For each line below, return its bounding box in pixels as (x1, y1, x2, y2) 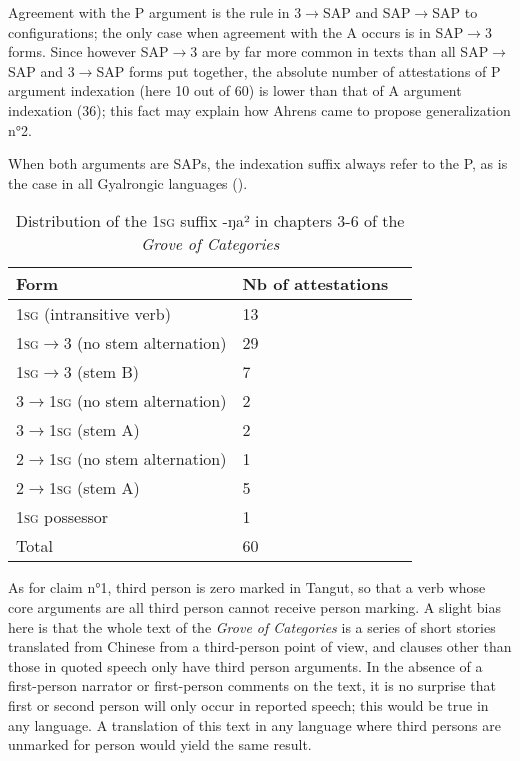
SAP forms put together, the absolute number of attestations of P (96, 60, 501, 81)
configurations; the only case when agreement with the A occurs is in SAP (8, 21, 464, 42)
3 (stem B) (63, 360, 140, 384)
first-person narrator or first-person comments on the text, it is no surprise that (8, 675, 496, 696)
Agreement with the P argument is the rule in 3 (8, 2, 302, 22)
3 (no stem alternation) (63, 331, 227, 355)
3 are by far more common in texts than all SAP (190, 41, 489, 62)
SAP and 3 (8, 60, 75, 81)
